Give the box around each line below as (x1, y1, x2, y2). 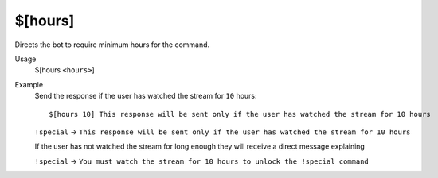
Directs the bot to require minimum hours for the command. (14, 40, 210, 49)
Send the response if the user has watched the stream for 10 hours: (34, 91, 258, 101)
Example (14, 79, 44, 89)
